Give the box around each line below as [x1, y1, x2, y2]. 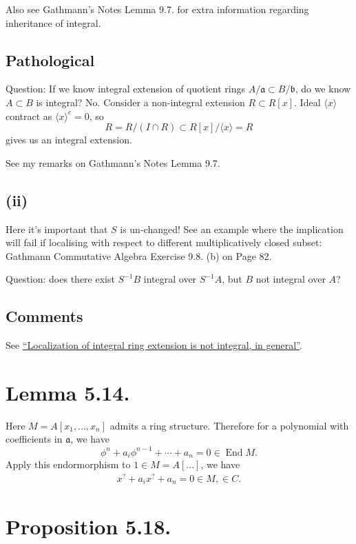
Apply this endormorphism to [6, 457, 131, 471]
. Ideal [294, 94, 321, 109]
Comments [6, 305, 83, 327]
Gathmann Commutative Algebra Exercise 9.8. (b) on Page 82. [6, 248, 272, 263]
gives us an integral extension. [6, 132, 132, 147]
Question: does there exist [6, 272, 115, 286]
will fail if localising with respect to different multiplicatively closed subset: [6, 235, 322, 250]
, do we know [295, 81, 351, 96]
